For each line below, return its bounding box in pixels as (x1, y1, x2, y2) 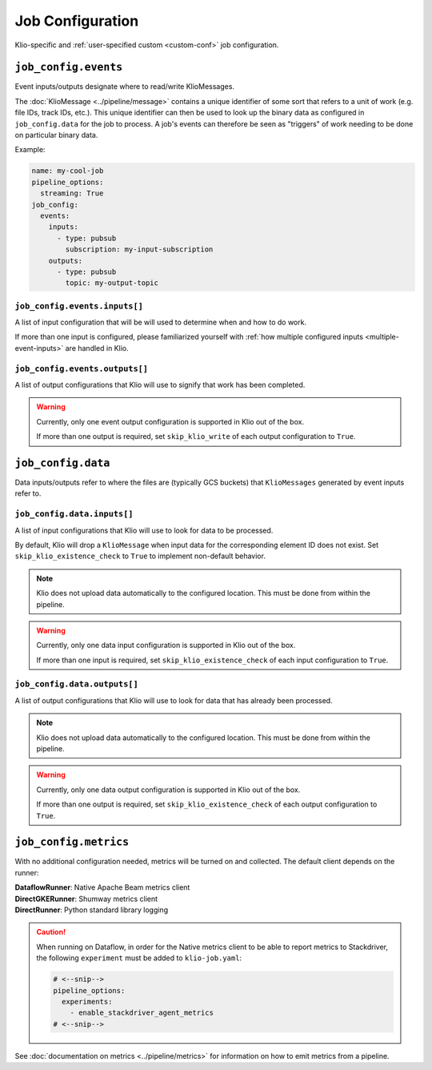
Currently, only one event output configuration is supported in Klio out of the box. (36, 416, 304, 426)
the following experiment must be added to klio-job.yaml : (36, 953, 242, 963)
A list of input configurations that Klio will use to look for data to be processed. (14, 525, 274, 535)
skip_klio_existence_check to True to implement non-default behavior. (14, 551, 266, 561)
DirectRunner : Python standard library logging (14, 905, 168, 915)
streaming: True (40, 189, 104, 198)
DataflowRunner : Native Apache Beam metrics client (14, 883, 190, 892)
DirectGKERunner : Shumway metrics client (14, 894, 158, 903)
